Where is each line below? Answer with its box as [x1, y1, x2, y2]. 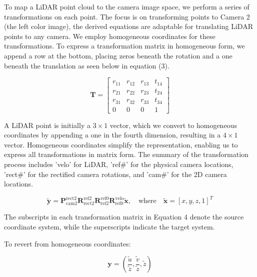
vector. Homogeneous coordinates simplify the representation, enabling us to [4, 139, 238, 149]
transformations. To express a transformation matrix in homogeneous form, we [4, 40, 245, 51]
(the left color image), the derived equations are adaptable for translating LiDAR [4, 21, 253, 31]
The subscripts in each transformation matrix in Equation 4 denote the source [4, 211, 244, 222]
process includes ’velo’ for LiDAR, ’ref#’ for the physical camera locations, [4, 159, 233, 169]
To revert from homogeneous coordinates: [4, 238, 131, 248]
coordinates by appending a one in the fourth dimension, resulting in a [4, 129, 221, 140]
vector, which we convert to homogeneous [109, 119, 237, 130]
